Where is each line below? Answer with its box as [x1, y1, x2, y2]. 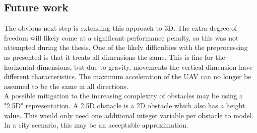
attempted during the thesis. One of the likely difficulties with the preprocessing [4, 42, 248, 52]
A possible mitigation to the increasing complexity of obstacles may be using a [4, 90, 243, 101]
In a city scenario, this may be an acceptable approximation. [4, 120, 189, 130]
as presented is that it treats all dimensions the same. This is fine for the [4, 51, 225, 62]
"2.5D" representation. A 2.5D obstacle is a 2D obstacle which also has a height [4, 100, 245, 110]
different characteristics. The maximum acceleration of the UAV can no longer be [4, 71, 252, 82]
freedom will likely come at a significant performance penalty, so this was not [4, 32, 239, 43]
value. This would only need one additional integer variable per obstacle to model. [4, 110, 254, 120]
